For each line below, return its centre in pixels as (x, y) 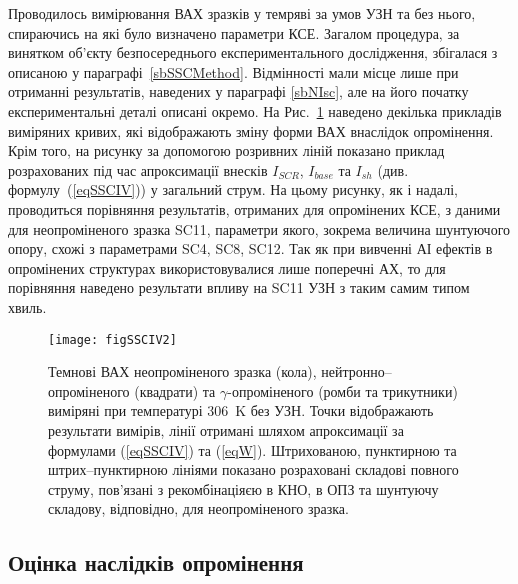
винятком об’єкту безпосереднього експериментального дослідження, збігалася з (253, 52)
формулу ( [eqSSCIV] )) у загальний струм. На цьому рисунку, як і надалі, (233, 189)
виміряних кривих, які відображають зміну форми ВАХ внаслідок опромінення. (251, 130)
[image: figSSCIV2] (112, 339)
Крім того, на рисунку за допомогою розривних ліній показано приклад (226, 150)
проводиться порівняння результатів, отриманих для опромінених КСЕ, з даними (254, 208)
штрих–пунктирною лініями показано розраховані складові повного (253, 469)
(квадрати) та (175, 390)
